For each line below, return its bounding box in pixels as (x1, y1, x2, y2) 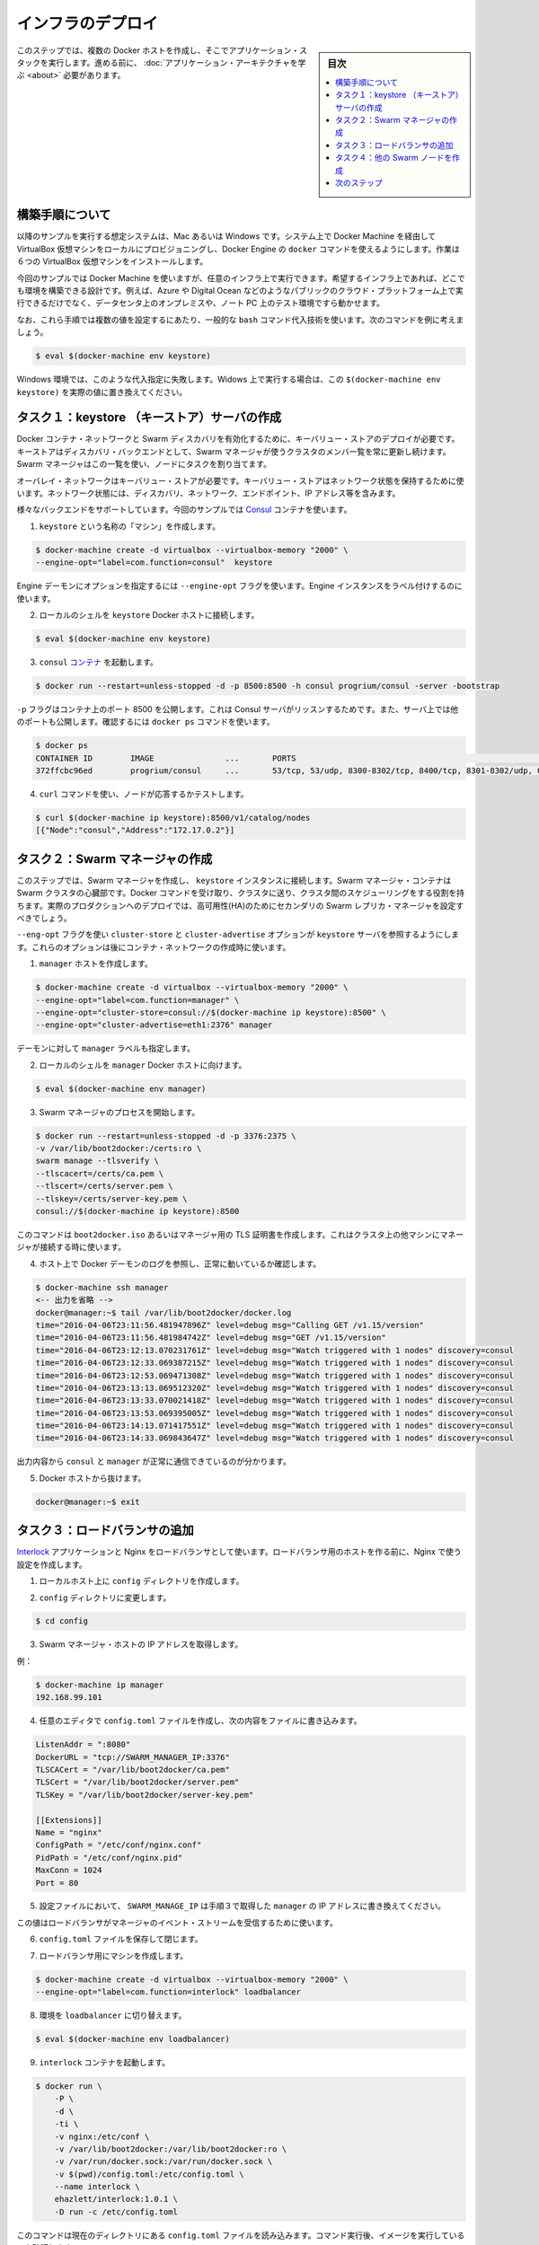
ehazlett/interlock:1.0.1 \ (54, 2194, 179, 2205)
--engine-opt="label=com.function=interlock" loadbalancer (35, 1987, 301, 1997)
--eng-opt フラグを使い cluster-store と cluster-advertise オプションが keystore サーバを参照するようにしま (16, 929, 460, 940)
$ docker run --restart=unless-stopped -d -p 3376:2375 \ (35, 1131, 296, 1140)
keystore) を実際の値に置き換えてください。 (16, 386, 188, 397)
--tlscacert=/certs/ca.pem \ (35, 1168, 164, 1178)
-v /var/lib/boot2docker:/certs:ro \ (35, 1143, 202, 1154)
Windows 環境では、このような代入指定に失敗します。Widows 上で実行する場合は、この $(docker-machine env (16, 374, 441, 385)
